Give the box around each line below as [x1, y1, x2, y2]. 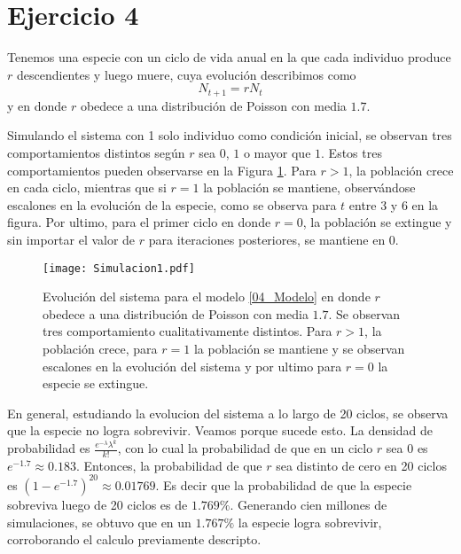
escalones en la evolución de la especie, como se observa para [7, 195, 337, 214]
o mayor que [243, 143, 311, 161]
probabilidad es [7, 439, 90, 456]
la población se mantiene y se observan [193, 339, 405, 357]
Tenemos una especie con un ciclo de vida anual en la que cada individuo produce [7, 48, 451, 66]
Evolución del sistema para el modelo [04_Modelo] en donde [43, 287, 371, 306]
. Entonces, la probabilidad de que [75, 456, 262, 474]
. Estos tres [321, 143, 382, 161]
